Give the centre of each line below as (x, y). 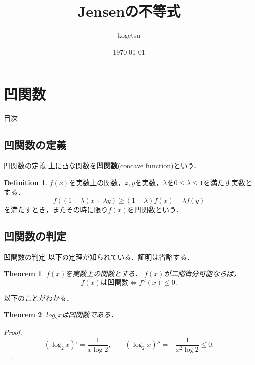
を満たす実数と (227, 182)
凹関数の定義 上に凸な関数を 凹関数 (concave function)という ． (102, 166)
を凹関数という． (155, 209)
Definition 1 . (26, 182)
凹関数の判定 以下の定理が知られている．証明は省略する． (99, 256)
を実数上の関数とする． (104, 273)
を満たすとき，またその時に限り (56, 209)
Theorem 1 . (24, 273)
